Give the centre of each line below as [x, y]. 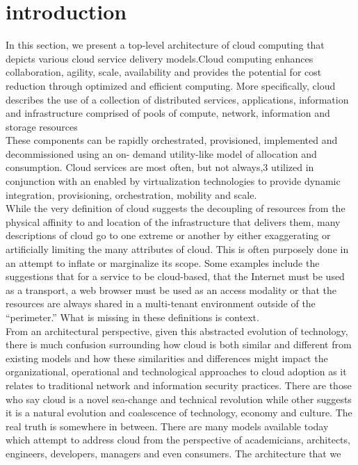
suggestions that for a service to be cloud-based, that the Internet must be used [175, 276]
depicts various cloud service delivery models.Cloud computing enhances [160, 58]
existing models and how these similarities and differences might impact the [167, 358]
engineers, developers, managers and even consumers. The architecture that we [173, 453]
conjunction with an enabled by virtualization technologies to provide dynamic [173, 181]
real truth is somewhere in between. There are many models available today [167, 426]
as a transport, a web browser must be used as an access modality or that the [171, 289]
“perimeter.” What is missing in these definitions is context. [132, 317]
